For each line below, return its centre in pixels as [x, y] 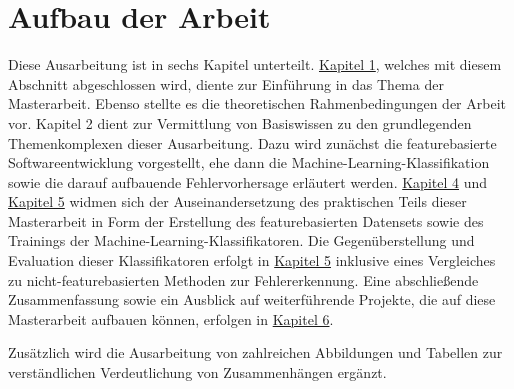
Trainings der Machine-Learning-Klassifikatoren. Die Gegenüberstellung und [241, 240]
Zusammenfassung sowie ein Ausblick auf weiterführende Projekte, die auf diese [252, 299]
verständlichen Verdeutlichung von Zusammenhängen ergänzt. [197, 372]
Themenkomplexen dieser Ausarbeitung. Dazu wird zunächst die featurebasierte [252, 142]
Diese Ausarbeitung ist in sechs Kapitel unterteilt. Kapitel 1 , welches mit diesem [255, 64]
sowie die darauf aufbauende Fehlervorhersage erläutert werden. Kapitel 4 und [248, 181]
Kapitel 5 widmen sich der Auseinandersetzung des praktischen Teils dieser [237, 201]
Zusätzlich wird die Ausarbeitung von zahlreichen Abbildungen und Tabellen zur [255, 352]
